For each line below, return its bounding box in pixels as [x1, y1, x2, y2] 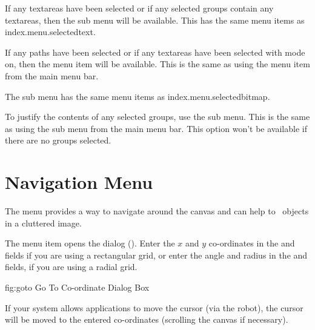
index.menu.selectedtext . [5, 25, 96, 38]
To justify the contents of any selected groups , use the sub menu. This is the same [5, 110, 310, 123]
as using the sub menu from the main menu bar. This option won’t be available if [5, 122, 307, 134]
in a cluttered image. [5, 216, 82, 229]
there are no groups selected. [5, 134, 111, 147]
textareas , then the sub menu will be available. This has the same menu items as [5, 13, 305, 26]
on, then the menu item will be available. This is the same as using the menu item [5, 58, 310, 70]
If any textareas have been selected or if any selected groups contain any [5, 2, 274, 14]
